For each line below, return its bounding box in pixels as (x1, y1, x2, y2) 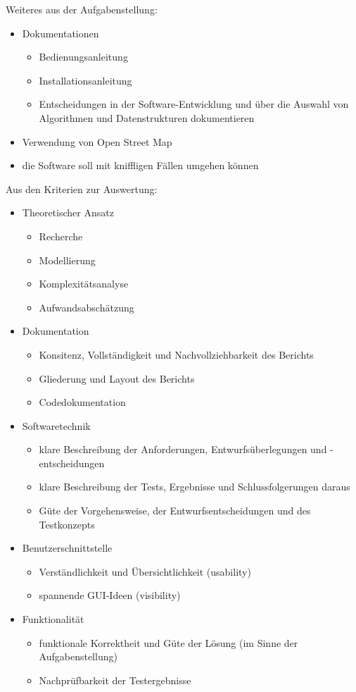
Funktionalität (22, 612, 84, 626)
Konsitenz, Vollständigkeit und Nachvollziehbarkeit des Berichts (39, 347, 314, 362)
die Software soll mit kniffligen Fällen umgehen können (22, 158, 259, 173)
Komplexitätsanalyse (39, 276, 129, 291)
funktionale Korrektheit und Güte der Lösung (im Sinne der (39, 635, 298, 650)
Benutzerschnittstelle (22, 540, 113, 555)
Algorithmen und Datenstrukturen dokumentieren (39, 110, 255, 125)
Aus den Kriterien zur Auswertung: (6, 181, 158, 196)
